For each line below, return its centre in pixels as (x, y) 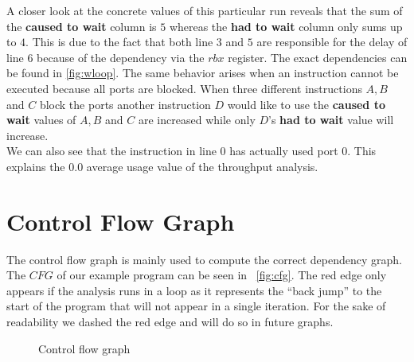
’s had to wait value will (331, 120)
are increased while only (197, 120)
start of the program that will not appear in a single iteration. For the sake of (196, 306)
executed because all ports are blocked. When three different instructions (184, 88)
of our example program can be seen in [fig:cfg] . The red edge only (222, 275)
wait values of (41, 120)
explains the (36, 166)
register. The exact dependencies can (318, 57)
